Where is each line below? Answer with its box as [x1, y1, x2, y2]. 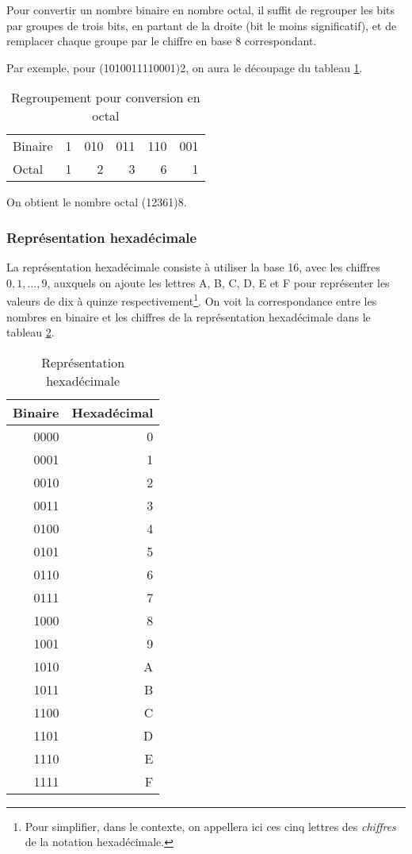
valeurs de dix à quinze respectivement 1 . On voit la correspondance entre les [6, 290, 377, 310]
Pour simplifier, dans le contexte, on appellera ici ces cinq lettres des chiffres [25, 817, 396, 834]
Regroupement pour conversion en [10, 88, 200, 107]
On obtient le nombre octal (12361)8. [6, 194, 187, 210]
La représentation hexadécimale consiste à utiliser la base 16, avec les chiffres [6, 259, 380, 275]
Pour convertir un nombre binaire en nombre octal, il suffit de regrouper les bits [6, 2, 395, 17]
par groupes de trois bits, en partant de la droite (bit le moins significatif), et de [6, 17, 397, 33]
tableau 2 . [6, 324, 55, 340]
